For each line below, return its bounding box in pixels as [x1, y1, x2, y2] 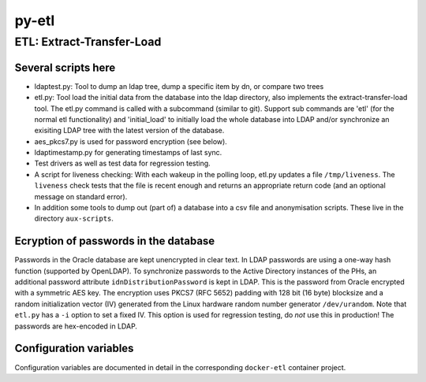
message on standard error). [34, 191, 128, 201]
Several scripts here [14, 61, 116, 74]
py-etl [14, 12, 55, 29]
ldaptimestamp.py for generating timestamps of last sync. [34, 148, 222, 158]
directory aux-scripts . [34, 213, 114, 224]
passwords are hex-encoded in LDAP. [14, 321, 138, 331]
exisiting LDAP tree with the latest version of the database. [34, 126, 225, 135]
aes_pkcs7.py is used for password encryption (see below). [34, 136, 228, 146]
